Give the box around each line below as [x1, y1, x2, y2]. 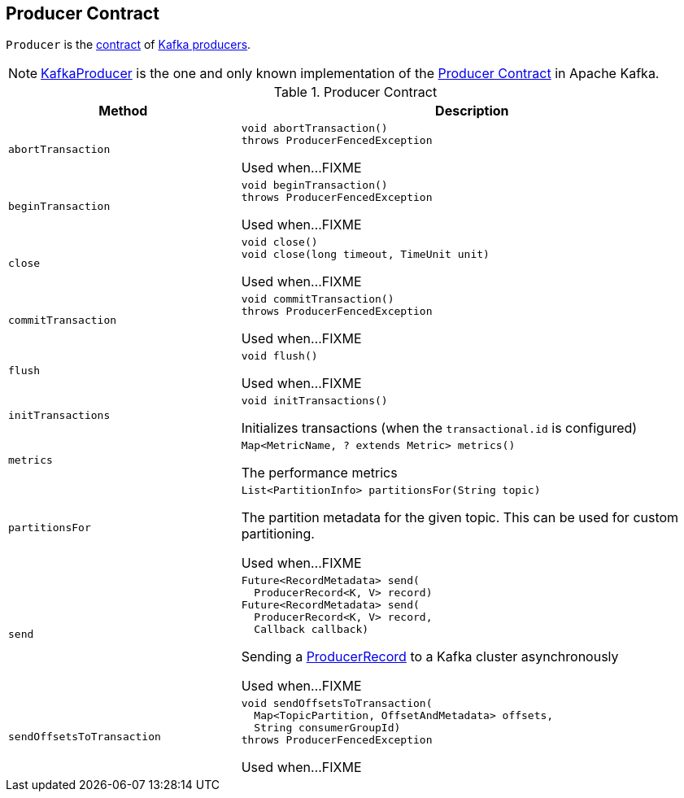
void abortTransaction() [241, 122, 388, 135]
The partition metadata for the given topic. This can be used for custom [241, 509, 679, 526]
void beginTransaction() [241, 179, 388, 192]
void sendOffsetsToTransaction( [241, 697, 433, 710]
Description [435, 102, 509, 120]
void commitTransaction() [241, 293, 394, 306]
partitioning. [241, 525, 315, 543]
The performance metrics [241, 464, 398, 482]
